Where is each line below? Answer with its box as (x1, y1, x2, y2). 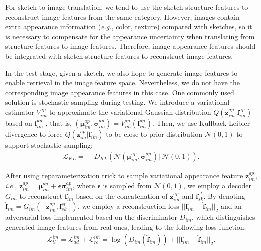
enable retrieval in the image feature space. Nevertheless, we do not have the (5, 77, 240, 88)
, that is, (45, 117, 72, 128)
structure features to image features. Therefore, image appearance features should (5, 41, 256, 51)
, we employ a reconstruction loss (77, 201, 179, 211)
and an (220, 201, 242, 211)
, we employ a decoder (183, 180, 252, 190)
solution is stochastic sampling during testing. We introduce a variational (5, 97, 230, 107)
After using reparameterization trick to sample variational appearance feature (5, 170, 243, 180)
